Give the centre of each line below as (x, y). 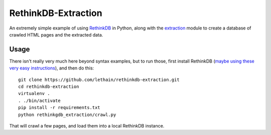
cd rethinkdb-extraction (49, 87)
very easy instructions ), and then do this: (52, 68)
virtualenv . (34, 93)
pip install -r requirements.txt (59, 108)
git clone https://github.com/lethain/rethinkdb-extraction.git (99, 79)
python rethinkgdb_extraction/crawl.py (67, 114)
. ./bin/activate (39, 100)
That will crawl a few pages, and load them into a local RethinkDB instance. (87, 125)
